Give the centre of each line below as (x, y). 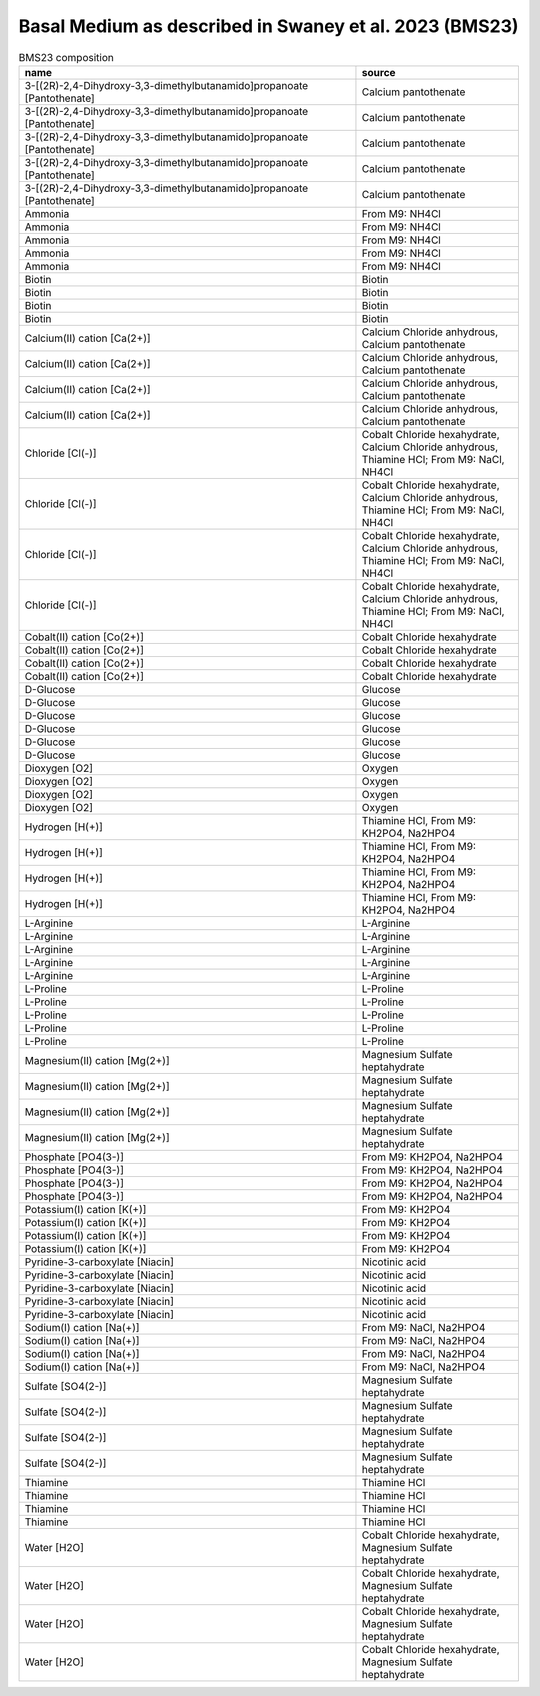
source (378, 72)
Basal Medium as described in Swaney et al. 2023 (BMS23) (268, 26)
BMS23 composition (66, 57)
